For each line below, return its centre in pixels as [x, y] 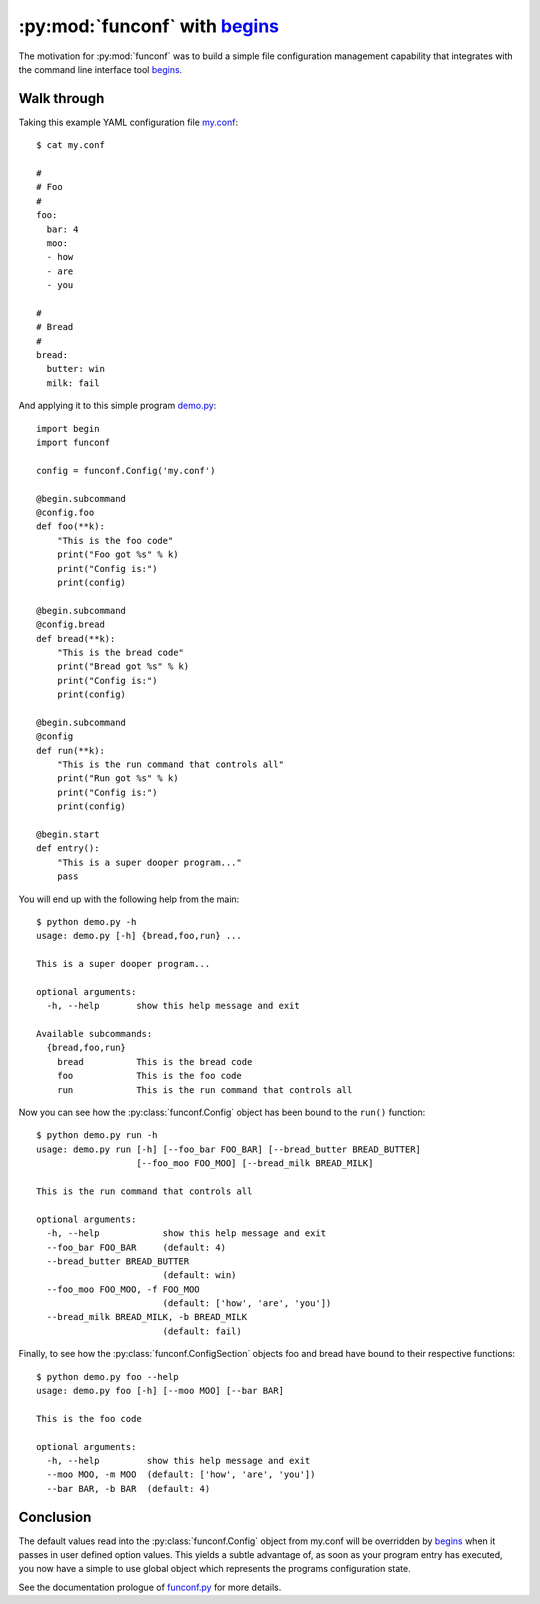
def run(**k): [70, 750]
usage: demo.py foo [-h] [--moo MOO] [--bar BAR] [160, 1391]
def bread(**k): [76, 638]
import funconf [73, 443]
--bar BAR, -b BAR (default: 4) [128, 1488]
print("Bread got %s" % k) [123, 666]
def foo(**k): [70, 526]
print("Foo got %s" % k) [117, 554]
